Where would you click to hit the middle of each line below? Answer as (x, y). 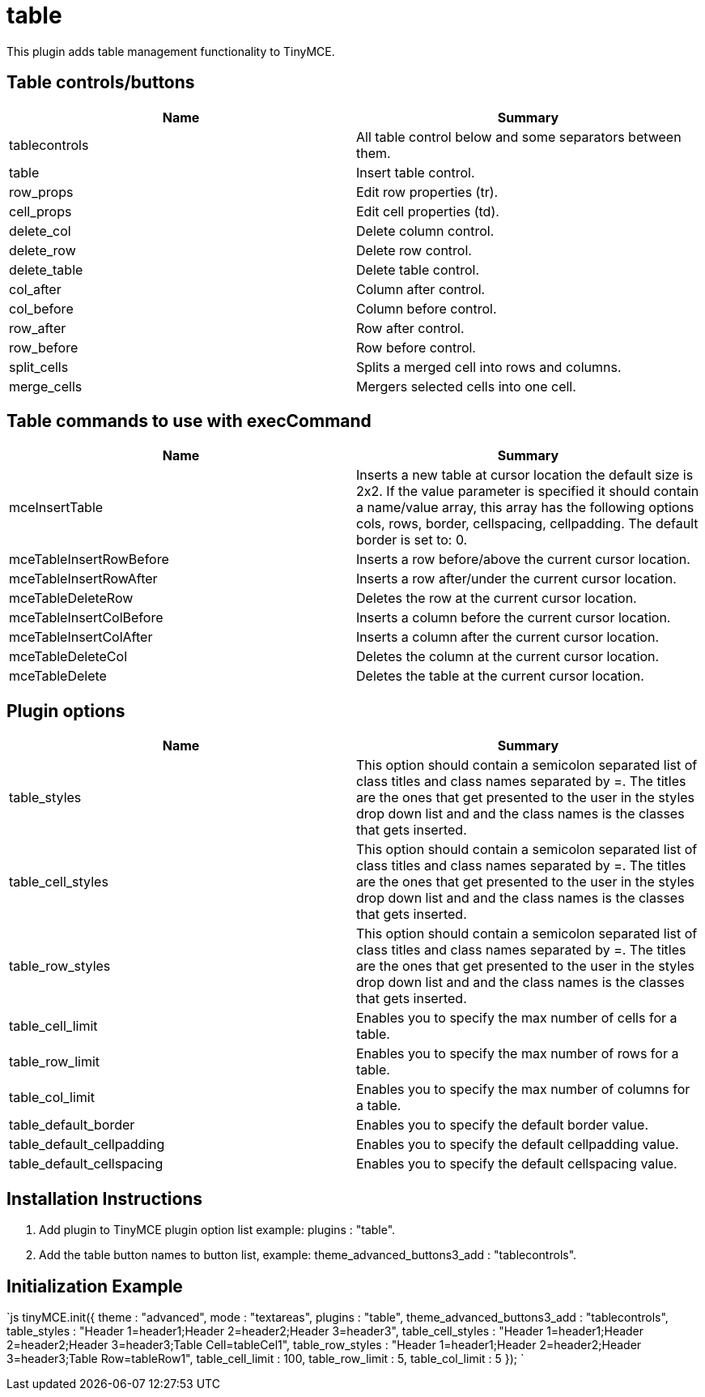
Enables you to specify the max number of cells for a (517, 1018)
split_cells (39, 367)
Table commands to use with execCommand (189, 421)
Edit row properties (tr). (427, 192)
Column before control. (427, 308)
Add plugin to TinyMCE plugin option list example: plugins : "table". (217, 1230)
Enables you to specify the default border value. (502, 1125)
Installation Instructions (105, 1198)
